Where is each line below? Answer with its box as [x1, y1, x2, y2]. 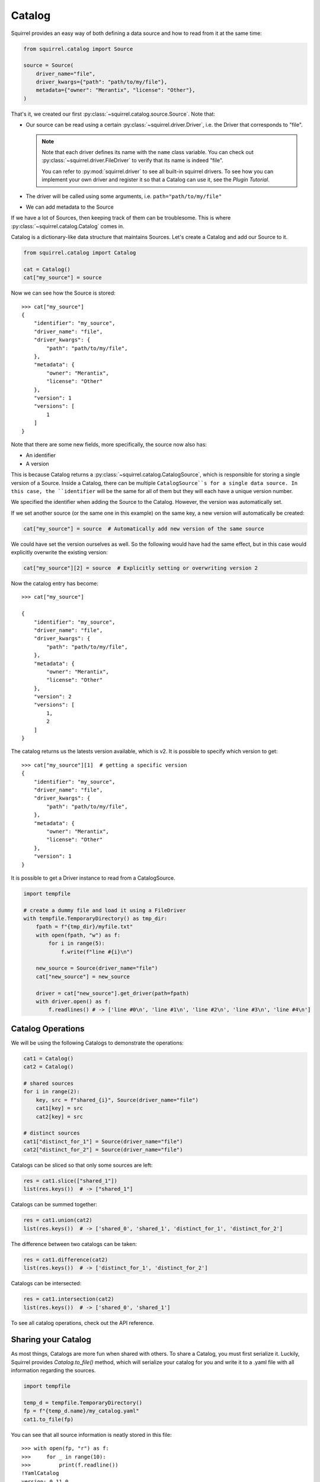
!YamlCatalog [21, 1470, 59, 1477]
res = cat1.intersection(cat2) [23, 1296, 115, 1302]
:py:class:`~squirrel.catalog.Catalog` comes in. [11, 222, 124, 229]
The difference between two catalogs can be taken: [11, 1240, 137, 1247]
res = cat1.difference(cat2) [23, 1256, 108, 1263]
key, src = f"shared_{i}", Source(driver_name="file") [36, 1097, 199, 1103]
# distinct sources [23, 1130, 80, 1136]
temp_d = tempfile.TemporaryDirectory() [23, 1400, 142, 1406]
